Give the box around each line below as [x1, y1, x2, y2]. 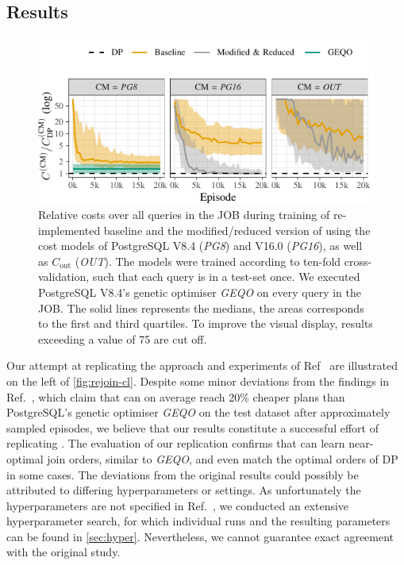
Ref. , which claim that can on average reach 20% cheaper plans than [6, 388, 345, 405]
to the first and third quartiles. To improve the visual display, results [38, 315, 373, 332]
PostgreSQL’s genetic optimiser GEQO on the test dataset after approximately [6, 404, 391, 421]
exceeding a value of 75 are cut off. [38, 330, 207, 347]
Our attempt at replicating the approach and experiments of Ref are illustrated [6, 357, 398, 374]
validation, [38, 268, 90, 285]
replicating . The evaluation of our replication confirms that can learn [6, 435, 345, 452]
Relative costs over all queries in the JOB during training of [38, 206, 330, 222]
